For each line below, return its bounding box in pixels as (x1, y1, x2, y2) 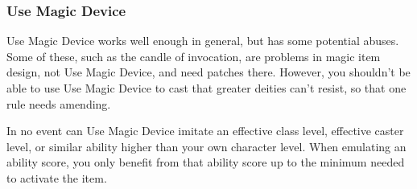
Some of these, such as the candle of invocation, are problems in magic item (6, 47, 381, 64)
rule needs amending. (6, 95, 111, 112)
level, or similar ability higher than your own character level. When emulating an (6, 138, 407, 154)
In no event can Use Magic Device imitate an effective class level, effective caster (6, 122, 404, 139)
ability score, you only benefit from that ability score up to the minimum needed (6, 154, 405, 171)
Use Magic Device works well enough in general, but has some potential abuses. (6, 32, 399, 49)
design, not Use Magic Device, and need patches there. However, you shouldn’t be (6, 64, 411, 80)
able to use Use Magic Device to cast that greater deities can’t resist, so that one (6, 80, 407, 96)
